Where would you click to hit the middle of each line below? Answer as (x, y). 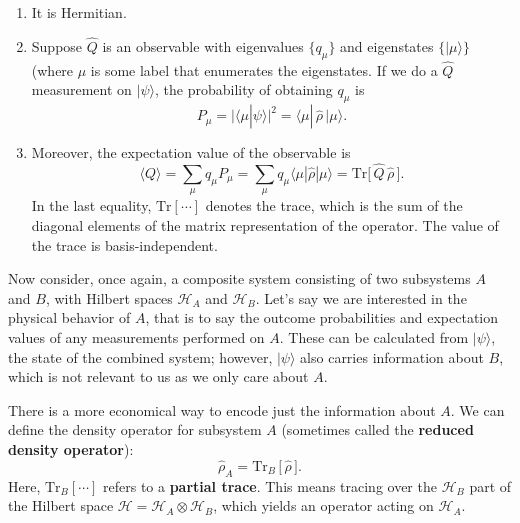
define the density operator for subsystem (135, 429)
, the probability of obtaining (244, 89)
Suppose (57, 45)
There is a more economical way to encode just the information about (222, 409)
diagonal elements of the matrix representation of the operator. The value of (265, 225)
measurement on (81, 89)
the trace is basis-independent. (124, 244)
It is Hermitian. (79, 12)
